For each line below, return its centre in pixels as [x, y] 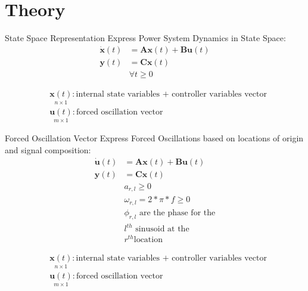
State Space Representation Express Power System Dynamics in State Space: [145, 38]
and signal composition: [48, 149]
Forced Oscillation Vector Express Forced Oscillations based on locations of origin [154, 138]
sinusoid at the [162, 229]
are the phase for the [177, 213]
